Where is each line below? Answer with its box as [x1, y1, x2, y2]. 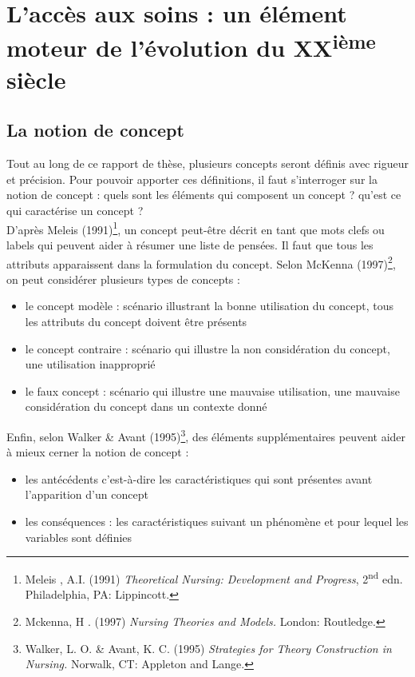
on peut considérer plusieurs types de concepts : [6, 270, 240, 287]
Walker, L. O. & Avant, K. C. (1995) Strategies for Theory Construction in [25, 639, 392, 656]
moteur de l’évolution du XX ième [6, 28, 376, 64]
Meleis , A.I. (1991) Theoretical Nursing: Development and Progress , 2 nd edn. [25, 568, 403, 587]
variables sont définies [25, 528, 132, 545]
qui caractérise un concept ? [6, 202, 144, 219]
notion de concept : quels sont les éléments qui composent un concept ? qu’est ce [6, 186, 401, 203]
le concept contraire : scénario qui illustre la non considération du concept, [25, 340, 390, 356]
